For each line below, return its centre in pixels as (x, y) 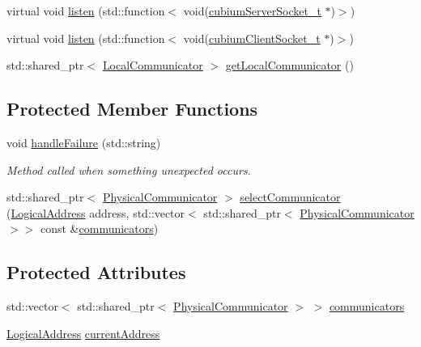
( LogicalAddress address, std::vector (96, 212)
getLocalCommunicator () (289, 65)
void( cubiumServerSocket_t (252, 11)
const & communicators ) (99, 229)
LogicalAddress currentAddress (83, 333)
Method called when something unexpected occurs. (129, 169)
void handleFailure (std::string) (84, 142)
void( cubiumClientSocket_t (252, 38)
